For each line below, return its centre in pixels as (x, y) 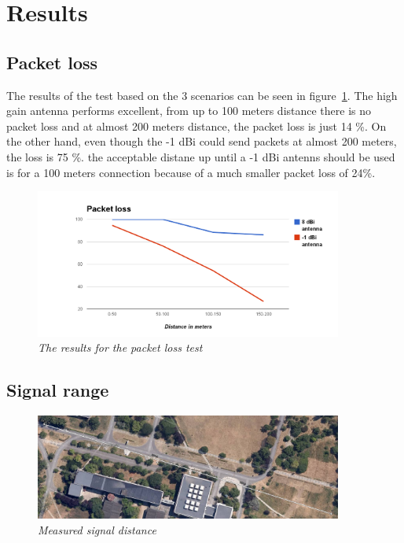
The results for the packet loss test (120, 347)
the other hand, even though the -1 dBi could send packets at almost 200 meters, (202, 141)
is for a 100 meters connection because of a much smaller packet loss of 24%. (191, 172)
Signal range (58, 390)
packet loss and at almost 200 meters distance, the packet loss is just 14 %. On (196, 126)
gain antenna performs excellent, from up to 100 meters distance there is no (189, 111)
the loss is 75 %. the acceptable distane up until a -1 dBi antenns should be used (201, 156)
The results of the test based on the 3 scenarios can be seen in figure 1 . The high (202, 95)
